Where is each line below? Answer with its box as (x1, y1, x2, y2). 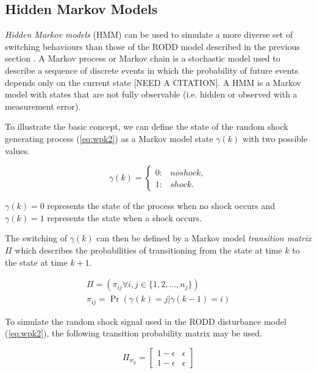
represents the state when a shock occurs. (47, 211, 202, 224)
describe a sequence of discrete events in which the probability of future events (5, 63, 299, 76)
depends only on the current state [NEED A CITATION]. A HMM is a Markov (5, 76, 301, 88)
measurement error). (5, 99, 81, 112)
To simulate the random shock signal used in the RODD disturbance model (5, 314, 287, 327)
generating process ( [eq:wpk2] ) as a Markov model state (5, 132, 213, 144)
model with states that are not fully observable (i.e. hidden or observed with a (5, 88, 297, 101)
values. (5, 144, 30, 157)
